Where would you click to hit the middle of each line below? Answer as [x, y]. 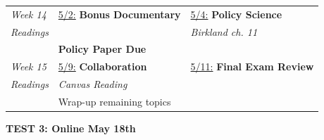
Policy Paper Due [102, 49]
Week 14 [29, 14]
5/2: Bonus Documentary [119, 14]
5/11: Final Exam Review [252, 66]
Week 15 [29, 66]
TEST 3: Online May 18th [71, 128]
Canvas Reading [93, 84]
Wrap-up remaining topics [114, 101]
